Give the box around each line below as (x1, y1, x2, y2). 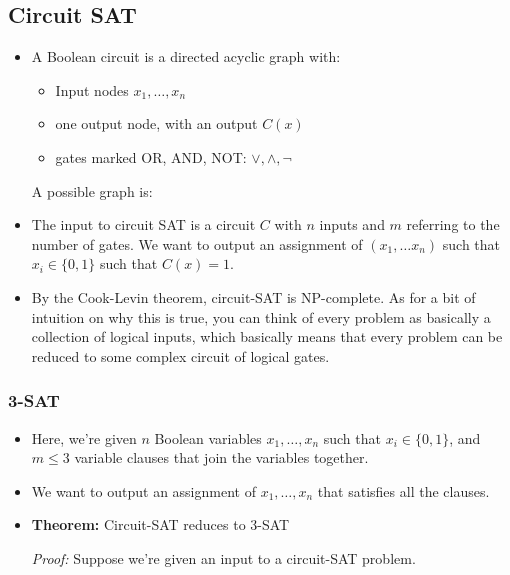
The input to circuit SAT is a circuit (31, 214, 256, 235)
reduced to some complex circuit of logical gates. (31, 345, 330, 366)
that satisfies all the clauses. (317, 480, 490, 501)
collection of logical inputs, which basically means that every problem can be (31, 326, 503, 347)
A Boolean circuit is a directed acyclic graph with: (31, 46, 341, 67)
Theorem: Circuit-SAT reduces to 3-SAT (31, 514, 290, 535)
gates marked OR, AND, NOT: (55, 146, 247, 167)
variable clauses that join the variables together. (74, 447, 369, 468)
